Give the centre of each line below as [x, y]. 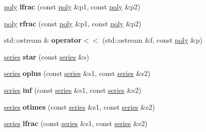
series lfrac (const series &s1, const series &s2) [76, 123]
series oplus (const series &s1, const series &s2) [77, 73]
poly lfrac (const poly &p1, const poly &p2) [72, 6]
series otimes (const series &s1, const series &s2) [80, 106]
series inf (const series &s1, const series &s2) [73, 90]
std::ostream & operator [43, 40]
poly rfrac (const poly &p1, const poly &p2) [73, 23]
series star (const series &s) [47, 56]
